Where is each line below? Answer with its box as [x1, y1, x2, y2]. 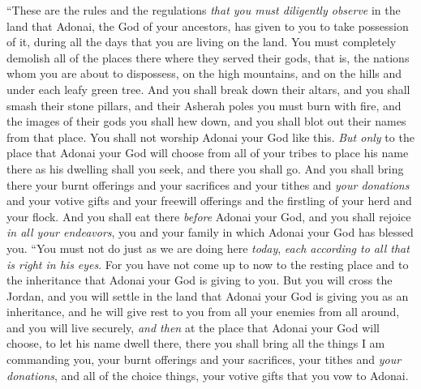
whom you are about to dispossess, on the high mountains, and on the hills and [6, 65, 402, 82]
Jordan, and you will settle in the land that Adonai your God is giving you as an [6, 287, 409, 304]
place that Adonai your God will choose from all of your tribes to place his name [6, 144, 409, 161]
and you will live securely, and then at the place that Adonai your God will [6, 318, 380, 336]
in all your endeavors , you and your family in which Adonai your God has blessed [6, 224, 414, 241]
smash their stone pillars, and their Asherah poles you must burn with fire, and [6, 96, 402, 113]
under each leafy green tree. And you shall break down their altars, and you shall [6, 80, 410, 97]
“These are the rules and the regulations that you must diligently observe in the [6, 2, 401, 18]
